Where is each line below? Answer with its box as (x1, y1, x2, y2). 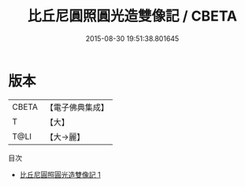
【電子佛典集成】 (45, 102, 109, 113)
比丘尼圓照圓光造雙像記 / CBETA (27, 7, 238, 25)
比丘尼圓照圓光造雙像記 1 (19, 170, 101, 179)
